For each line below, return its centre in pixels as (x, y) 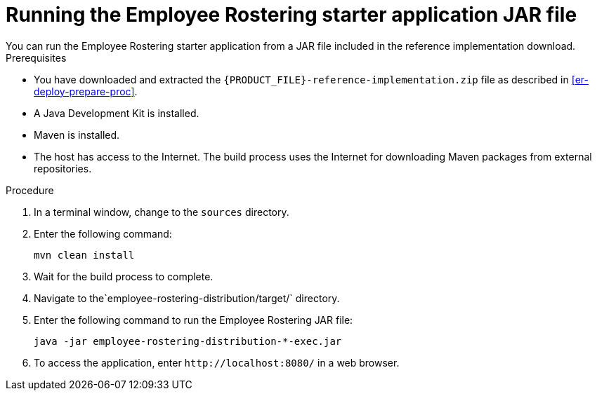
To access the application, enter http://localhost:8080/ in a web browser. (217, 362)
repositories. (63, 168)
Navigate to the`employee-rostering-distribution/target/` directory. (187, 298)
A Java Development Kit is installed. (117, 113)
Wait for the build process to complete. (124, 276)
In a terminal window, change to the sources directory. (162, 212)
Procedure (30, 190)
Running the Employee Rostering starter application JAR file (291, 15)
